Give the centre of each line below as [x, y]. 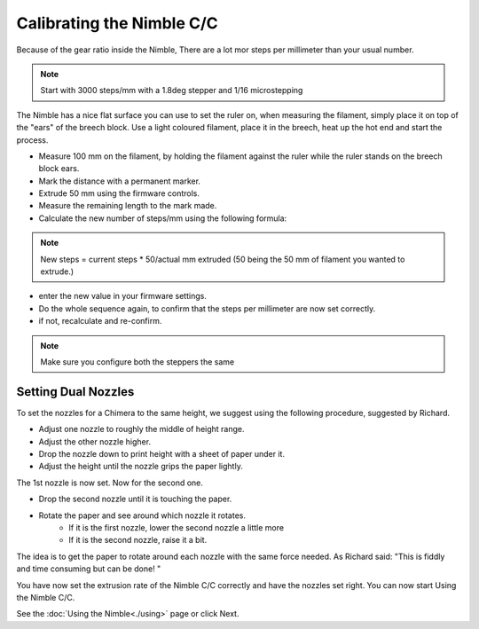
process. [32, 140]
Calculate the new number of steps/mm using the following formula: [163, 218]
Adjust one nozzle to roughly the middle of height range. [141, 429]
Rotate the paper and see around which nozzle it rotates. [142, 515]
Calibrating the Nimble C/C [118, 23]
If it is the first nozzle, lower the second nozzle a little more [176, 527]
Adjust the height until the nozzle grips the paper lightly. [141, 467]
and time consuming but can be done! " [89, 569]
